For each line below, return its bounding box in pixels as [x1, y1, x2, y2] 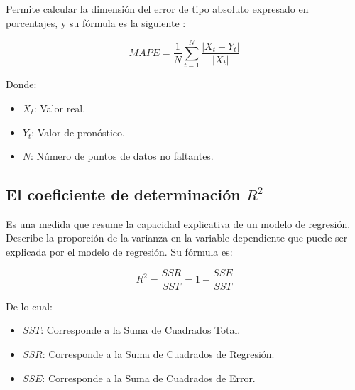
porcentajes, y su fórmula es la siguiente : [6, 15, 186, 30]
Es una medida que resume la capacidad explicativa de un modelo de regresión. [6, 216, 351, 231]
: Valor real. [33, 100, 86, 115]
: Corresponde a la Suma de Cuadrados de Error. [42, 370, 256, 385]
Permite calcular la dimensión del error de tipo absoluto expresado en [6, 1, 309, 16]
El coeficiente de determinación [6, 183, 241, 205]
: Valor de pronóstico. [31, 124, 125, 139]
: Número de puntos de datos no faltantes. [31, 148, 214, 163]
